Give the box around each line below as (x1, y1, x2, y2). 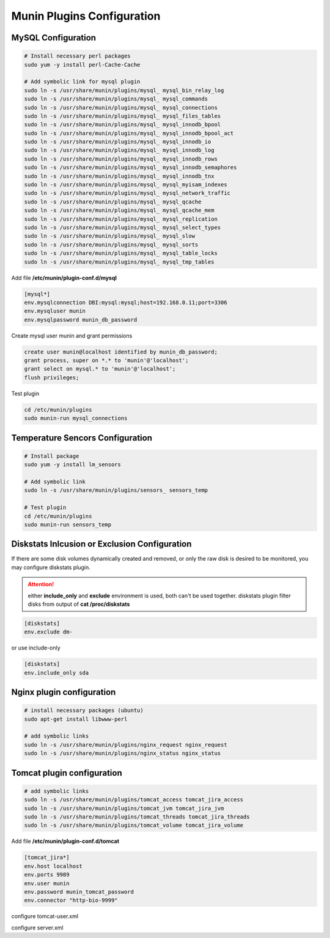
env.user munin (24, 880, 70, 887)
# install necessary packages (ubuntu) (24, 707, 144, 714)
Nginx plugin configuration (11, 687, 116, 698)
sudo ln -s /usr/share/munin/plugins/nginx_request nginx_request (24, 741, 227, 748)
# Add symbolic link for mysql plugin (24, 78, 141, 85)
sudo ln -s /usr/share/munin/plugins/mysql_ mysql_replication (24, 215, 218, 222)
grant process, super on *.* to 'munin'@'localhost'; (24, 357, 189, 364)
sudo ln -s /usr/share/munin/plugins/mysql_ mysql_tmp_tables (24, 258, 215, 265)
